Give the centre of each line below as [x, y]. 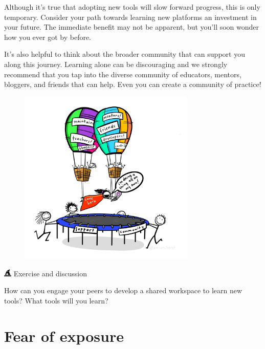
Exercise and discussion [50, 273]
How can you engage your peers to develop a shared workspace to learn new [123, 290]
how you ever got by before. [48, 37]
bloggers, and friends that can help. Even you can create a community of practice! [133, 84]
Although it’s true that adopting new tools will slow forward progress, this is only [132, 7]
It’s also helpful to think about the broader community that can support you [125, 54]
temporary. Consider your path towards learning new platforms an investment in [130, 17]
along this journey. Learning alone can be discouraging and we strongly [116, 64]
